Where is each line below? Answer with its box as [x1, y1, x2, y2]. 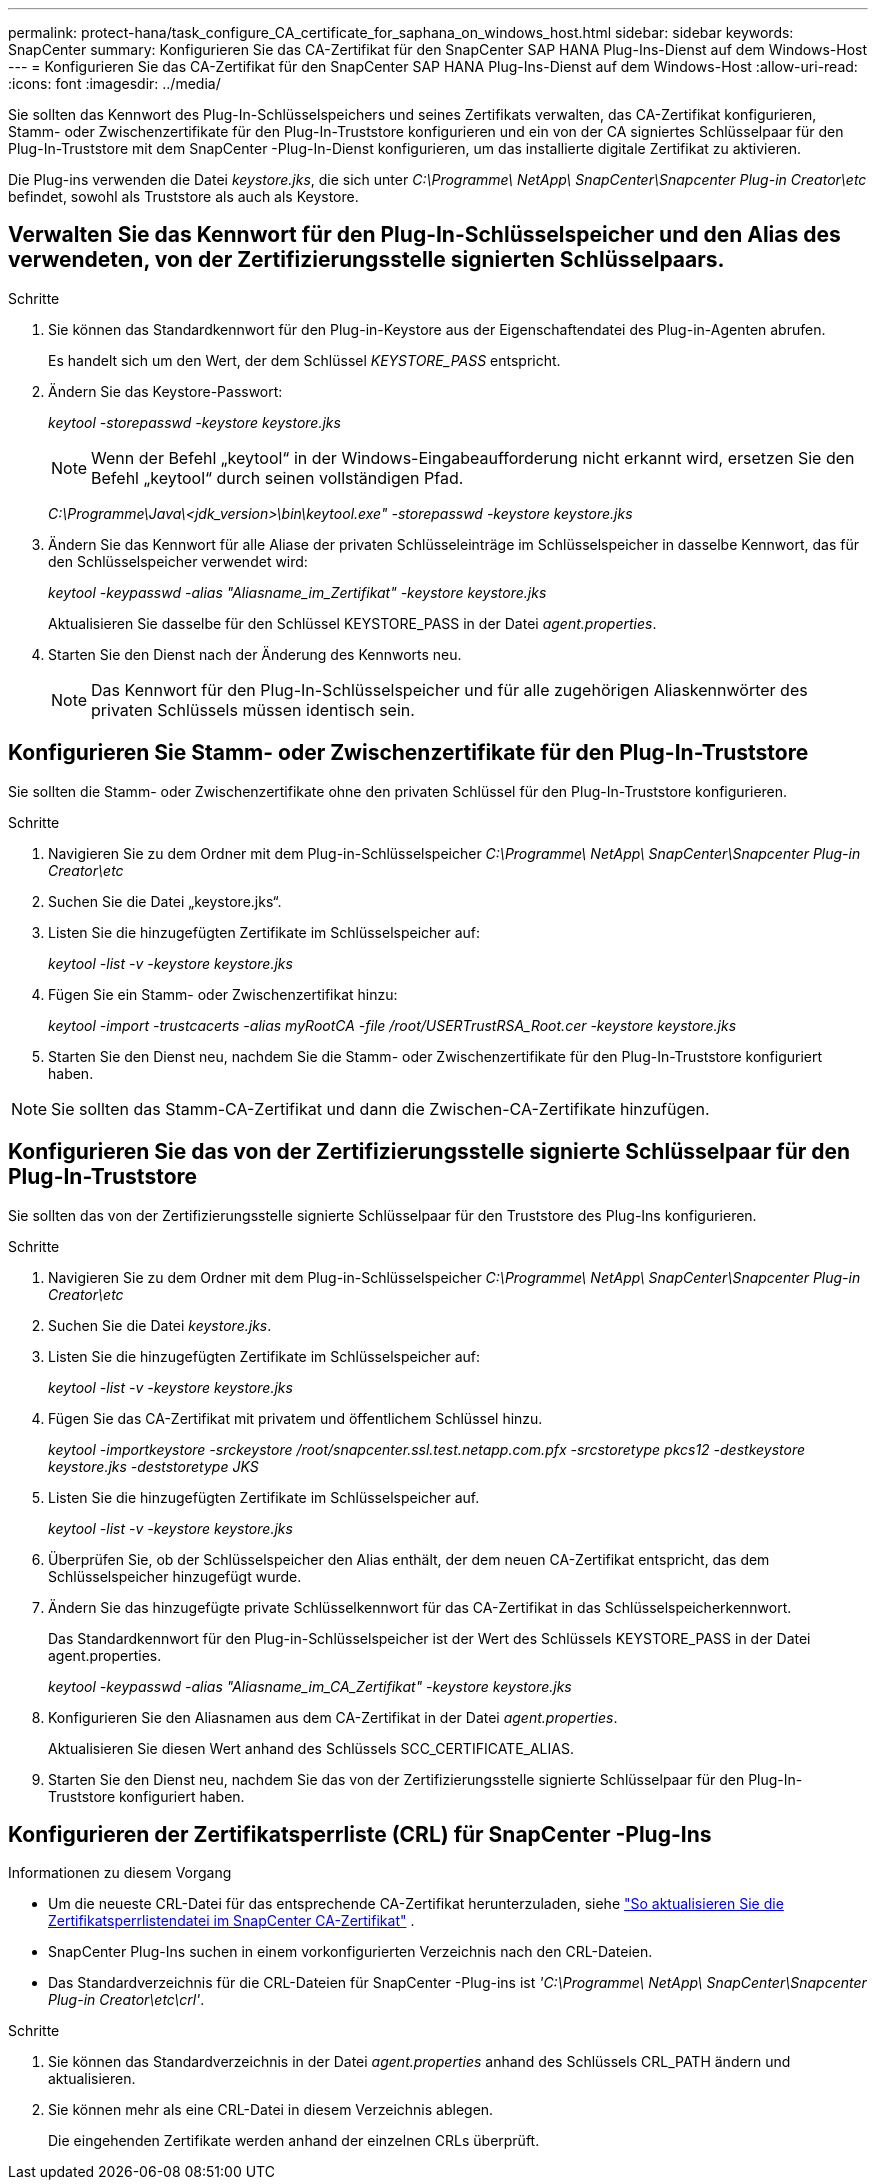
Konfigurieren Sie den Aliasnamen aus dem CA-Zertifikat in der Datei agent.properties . [48, 1708, 618, 1726]
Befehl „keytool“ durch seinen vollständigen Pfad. [91, 467, 464, 488]
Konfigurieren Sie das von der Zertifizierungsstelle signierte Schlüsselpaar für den [8, 1139, 851, 1165]
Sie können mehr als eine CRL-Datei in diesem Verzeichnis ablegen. [48, 2101, 494, 2119]
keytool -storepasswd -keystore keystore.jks [48, 413, 341, 431]
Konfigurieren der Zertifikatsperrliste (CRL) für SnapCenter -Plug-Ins [8, 1821, 712, 1847]
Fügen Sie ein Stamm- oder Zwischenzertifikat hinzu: [48, 985, 398, 1003]
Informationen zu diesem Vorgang [8, 1864, 232, 1882]
